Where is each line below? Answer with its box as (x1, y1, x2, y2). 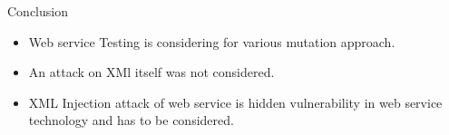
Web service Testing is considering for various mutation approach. (28, 32, 395, 51)
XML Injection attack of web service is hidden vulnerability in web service (28, 92, 443, 111)
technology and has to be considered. (28, 111, 234, 130)
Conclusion (7, 2, 68, 20)
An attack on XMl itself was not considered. (28, 63, 275, 82)
